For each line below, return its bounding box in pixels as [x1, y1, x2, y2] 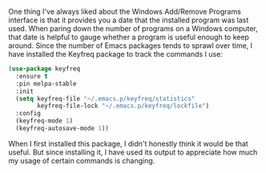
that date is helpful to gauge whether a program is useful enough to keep [8, 32, 250, 42]
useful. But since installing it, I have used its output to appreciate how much [8, 147, 258, 157]
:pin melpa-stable [15, 79, 78, 87]
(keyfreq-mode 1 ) [15, 117, 74, 125]
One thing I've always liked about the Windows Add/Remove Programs [8, 7, 242, 16]
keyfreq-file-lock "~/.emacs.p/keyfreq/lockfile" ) [37, 102, 210, 111]
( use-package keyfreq [8, 65, 81, 73]
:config [15, 110, 42, 118]
